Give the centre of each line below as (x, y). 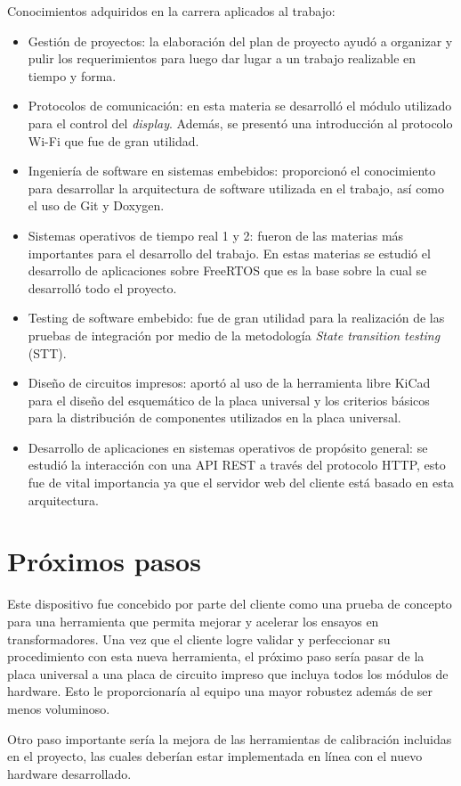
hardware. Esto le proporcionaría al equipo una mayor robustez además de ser (220, 691)
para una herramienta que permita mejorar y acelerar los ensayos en (193, 621)
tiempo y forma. (72, 75)
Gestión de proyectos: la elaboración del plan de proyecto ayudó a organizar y (240, 41)
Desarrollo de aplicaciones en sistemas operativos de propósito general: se (228, 447)
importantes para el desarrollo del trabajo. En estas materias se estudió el (229, 253)
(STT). (47, 352)
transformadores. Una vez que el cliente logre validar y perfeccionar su (199, 639)
